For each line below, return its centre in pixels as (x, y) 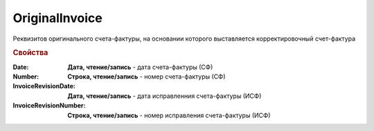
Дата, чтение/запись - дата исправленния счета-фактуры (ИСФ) (164, 96)
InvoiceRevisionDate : (44, 86)
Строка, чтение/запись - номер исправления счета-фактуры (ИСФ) (169, 115)
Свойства (30, 53)
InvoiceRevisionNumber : (49, 105)
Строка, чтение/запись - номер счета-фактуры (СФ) (146, 77)
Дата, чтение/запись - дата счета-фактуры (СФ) (140, 67)
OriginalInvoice (58, 18)
